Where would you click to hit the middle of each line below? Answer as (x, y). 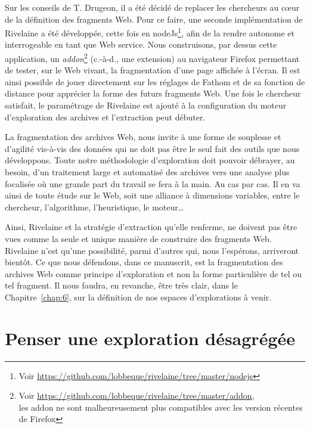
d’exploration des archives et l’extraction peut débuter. (105, 117)
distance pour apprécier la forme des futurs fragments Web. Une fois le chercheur (153, 93)
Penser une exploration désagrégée (150, 338)
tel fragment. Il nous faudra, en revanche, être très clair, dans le (121, 285)
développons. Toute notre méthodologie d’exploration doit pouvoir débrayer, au (150, 160)
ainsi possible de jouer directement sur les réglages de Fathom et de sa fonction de (155, 81)
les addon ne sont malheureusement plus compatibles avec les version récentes (161, 407)
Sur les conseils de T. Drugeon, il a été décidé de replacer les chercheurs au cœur (152, 7)
